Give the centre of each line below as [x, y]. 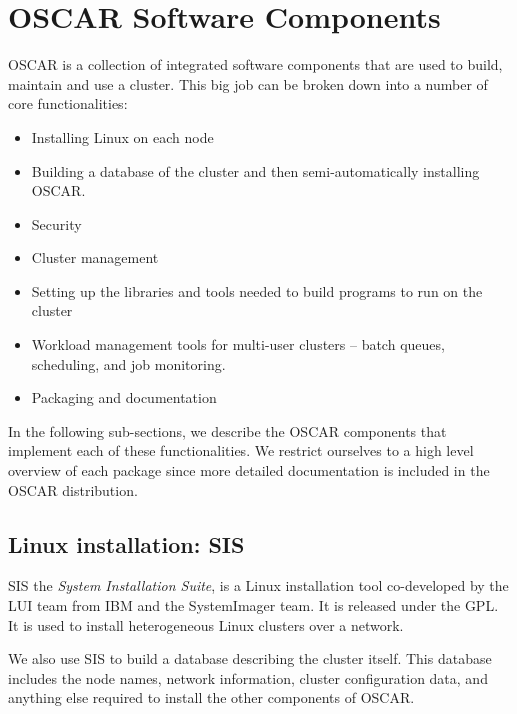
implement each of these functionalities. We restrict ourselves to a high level [241, 450]
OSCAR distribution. [73, 489]
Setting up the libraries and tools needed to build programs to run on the [257, 290]
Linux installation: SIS [126, 543]
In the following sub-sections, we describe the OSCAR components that [227, 430]
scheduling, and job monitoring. [128, 363]
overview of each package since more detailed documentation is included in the [249, 470]
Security [56, 223]
